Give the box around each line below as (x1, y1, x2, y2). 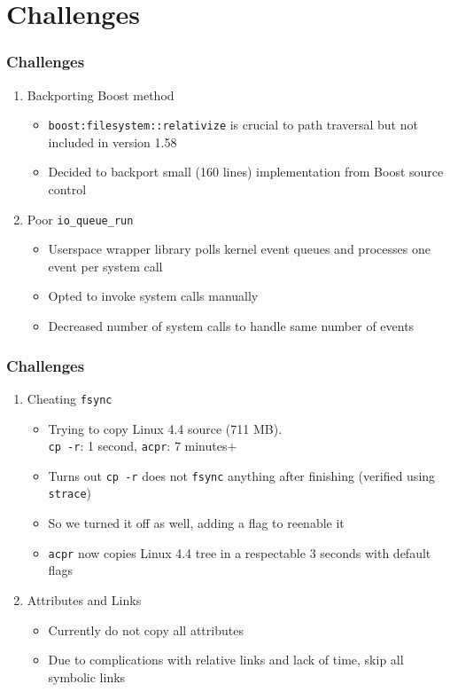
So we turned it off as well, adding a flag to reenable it (48, 514, 345, 532)
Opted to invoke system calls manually (48, 287, 259, 305)
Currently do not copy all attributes (48, 620, 244, 639)
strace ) (48, 484, 91, 502)
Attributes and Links (27, 590, 142, 609)
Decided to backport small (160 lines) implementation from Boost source (48, 162, 444, 181)
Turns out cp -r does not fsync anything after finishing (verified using (48, 466, 436, 484)
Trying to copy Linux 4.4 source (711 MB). (48, 419, 283, 437)
